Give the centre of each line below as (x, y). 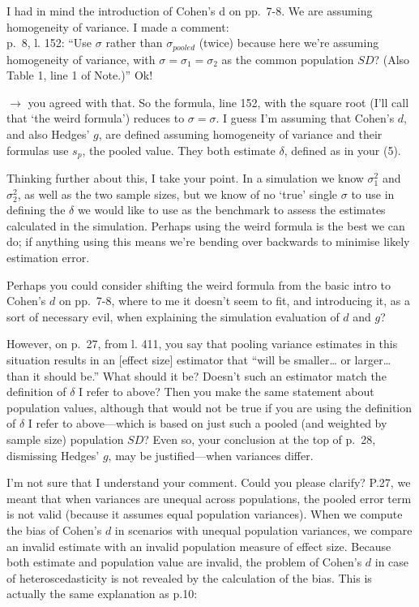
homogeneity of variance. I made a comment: (118, 26)
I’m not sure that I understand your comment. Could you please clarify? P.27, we (209, 482)
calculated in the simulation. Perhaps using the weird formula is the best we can (206, 225)
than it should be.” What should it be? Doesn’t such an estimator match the (197, 375)
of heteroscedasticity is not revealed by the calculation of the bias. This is (189, 577)
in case (392, 562)
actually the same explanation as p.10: (102, 594)
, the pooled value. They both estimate (179, 150)
